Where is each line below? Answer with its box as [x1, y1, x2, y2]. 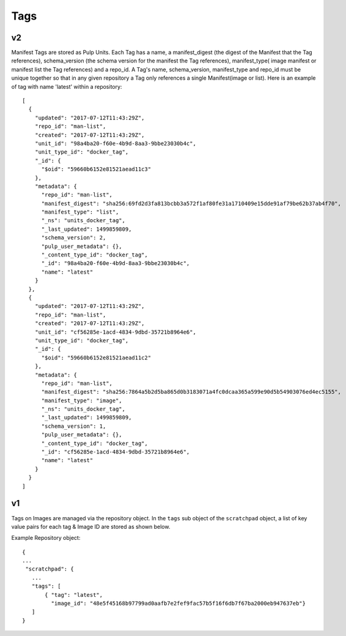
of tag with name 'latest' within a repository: [11, 83, 122, 90]
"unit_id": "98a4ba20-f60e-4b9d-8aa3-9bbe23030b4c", [34, 140, 197, 147]
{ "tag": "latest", [45, 591, 103, 598]
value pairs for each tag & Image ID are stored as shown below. [11, 523, 171, 530]
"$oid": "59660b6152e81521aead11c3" [41, 166, 152, 173]
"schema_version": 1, [41, 422, 106, 430]
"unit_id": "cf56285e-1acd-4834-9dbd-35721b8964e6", [34, 328, 197, 335]
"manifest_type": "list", [41, 209, 119, 215]
